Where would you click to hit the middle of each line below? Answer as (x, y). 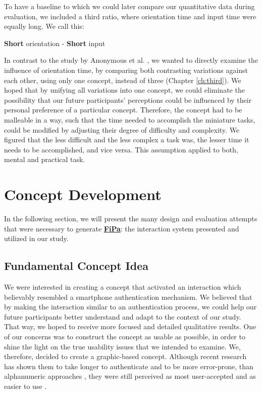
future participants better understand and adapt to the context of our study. (123, 316)
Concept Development (83, 194)
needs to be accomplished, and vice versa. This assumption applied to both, (121, 149)
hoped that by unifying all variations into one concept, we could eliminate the (124, 90)
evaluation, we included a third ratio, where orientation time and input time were (130, 16)
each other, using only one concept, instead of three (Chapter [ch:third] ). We (123, 80)
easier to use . (25, 386)
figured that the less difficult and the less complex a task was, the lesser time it (127, 140)
